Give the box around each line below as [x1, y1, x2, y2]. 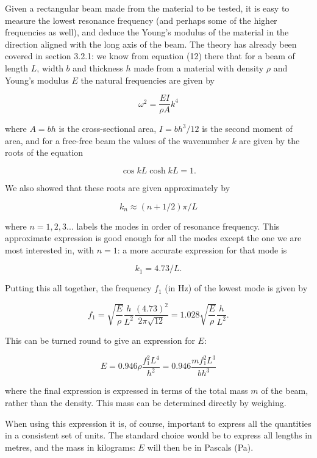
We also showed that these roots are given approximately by [5, 181, 230, 194]
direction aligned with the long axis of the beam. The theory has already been [5, 37, 297, 50]
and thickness [73, 61, 123, 74]
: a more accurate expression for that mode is [117, 243, 287, 256]
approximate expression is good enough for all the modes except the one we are [5, 231, 302, 244]
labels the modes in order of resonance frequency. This [76, 219, 280, 232]
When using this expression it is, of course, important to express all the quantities [5, 416, 312, 429]
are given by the [239, 134, 300, 147]
